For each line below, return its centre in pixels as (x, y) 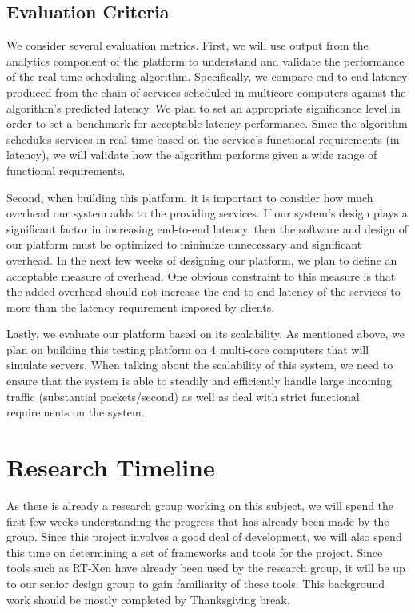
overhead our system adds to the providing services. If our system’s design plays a (207, 213)
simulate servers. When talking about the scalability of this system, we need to (200, 365)
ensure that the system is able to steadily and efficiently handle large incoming (199, 381)
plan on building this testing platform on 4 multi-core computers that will (188, 349)
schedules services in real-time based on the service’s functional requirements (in (203, 139)
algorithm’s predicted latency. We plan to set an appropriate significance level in (204, 107)
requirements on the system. (76, 412)
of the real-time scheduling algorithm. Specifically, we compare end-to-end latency (207, 76)
